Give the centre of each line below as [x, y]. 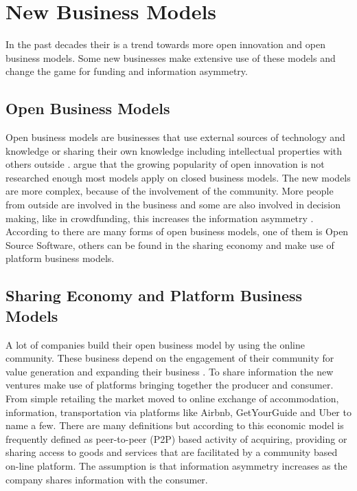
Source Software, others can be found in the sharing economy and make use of [170, 244]
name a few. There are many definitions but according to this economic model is [175, 425]
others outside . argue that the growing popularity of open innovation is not [165, 164]
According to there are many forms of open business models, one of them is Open [177, 231]
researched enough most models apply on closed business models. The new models [178, 177]
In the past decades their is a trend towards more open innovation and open [165, 44]
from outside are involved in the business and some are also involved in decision [173, 205]
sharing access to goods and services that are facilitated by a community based [172, 452]
